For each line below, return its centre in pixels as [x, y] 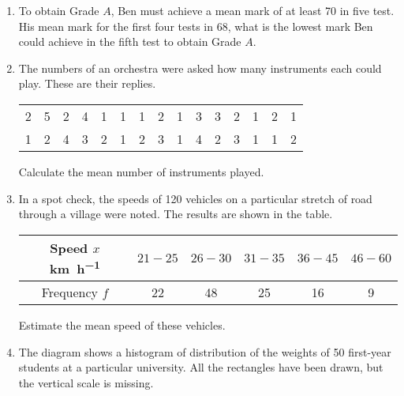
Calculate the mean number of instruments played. [141, 171]
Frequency [70, 292]
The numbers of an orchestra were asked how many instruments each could [200, 68]
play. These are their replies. [87, 83]
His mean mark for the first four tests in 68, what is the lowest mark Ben [196, 26]
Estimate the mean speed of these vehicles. [122, 325]
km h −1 [75, 267]
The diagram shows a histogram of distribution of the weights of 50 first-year [205, 351]
